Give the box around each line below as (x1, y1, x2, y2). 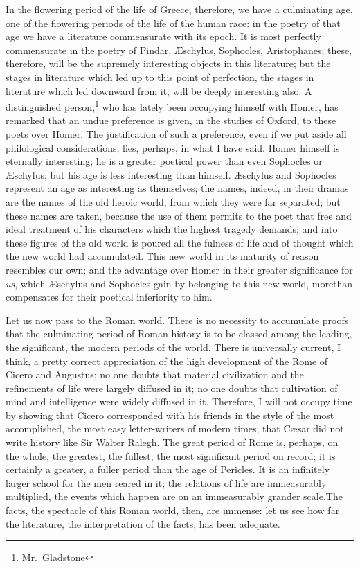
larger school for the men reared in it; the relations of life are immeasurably (6, 475, 327, 490)
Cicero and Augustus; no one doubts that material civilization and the (6, 367, 304, 382)
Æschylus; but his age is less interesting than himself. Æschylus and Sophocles (6, 167, 336, 181)
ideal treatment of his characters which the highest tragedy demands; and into (6, 222, 338, 236)
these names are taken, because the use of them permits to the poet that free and (6, 208, 352, 222)
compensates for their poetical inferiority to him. (6, 290, 213, 304)
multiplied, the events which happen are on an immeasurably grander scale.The (6, 489, 343, 504)
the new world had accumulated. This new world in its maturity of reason (6, 249, 319, 263)
